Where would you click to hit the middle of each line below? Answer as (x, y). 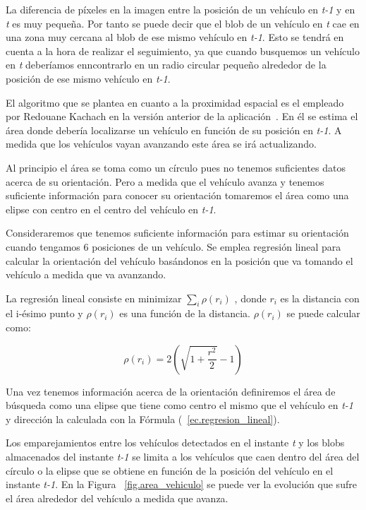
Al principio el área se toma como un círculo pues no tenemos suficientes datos (176, 167)
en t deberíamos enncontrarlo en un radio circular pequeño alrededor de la (166, 65)
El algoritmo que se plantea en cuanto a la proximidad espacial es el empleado (175, 102)
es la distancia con (320, 298)
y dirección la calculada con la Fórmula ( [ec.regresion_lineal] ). (143, 419)
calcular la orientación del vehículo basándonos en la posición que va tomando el (179, 260)
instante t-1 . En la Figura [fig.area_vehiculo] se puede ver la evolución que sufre (181, 484)
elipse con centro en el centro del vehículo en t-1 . (111, 209)
